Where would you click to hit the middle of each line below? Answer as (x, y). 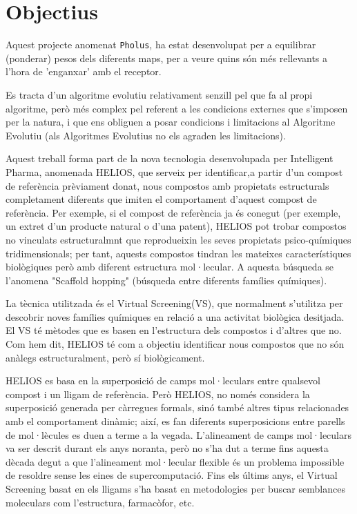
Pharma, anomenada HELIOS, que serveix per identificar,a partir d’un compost (174, 171)
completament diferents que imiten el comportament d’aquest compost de (161, 199)
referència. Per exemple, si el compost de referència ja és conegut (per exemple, (173, 212)
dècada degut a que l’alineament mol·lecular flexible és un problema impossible (175, 461)
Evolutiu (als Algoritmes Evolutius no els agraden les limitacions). (146, 135)
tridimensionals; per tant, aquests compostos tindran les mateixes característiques (178, 253)
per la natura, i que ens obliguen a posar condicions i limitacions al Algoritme (171, 122)
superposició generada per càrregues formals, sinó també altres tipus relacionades (177, 407)
